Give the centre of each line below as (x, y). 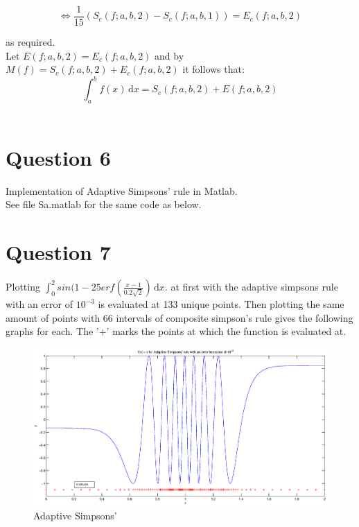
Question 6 (58, 157)
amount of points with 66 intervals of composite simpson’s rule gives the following (179, 317)
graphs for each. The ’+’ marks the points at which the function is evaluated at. (176, 331)
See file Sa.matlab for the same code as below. (104, 204)
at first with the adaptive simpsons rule (254, 287)
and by (169, 55)
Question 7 (58, 252)
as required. (30, 42)
